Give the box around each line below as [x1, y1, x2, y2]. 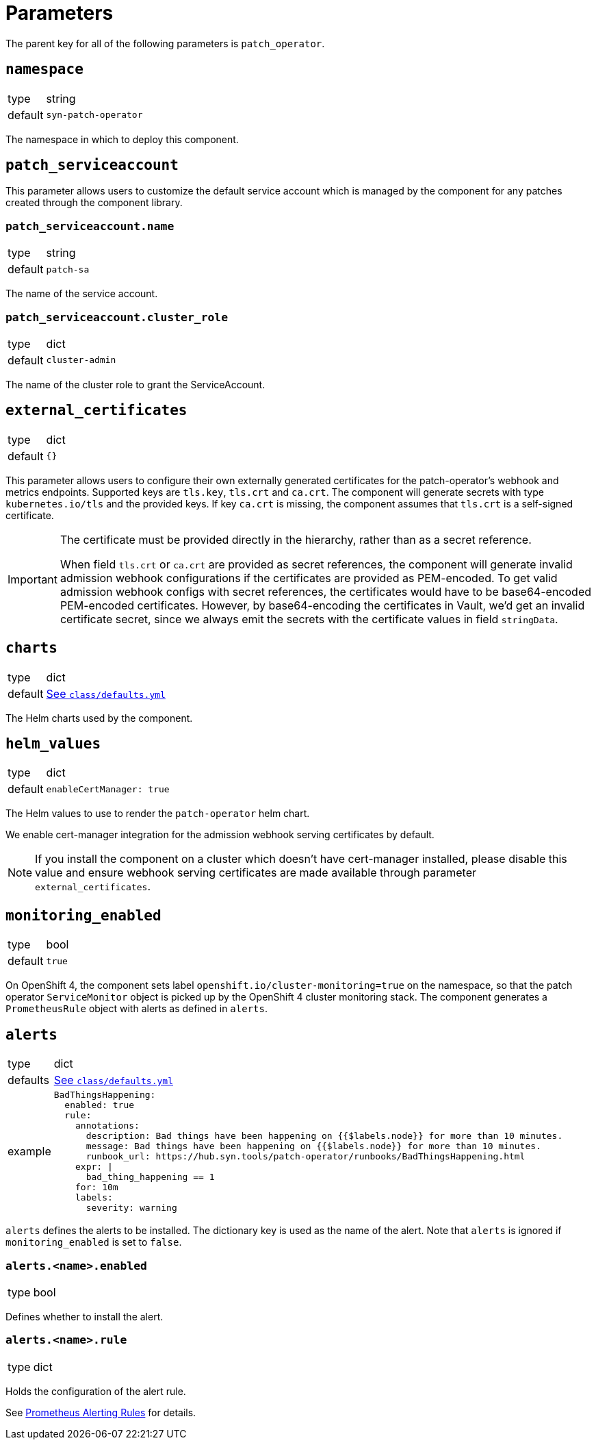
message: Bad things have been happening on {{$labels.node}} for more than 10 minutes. [86, 1141, 541, 1152]
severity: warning [86, 1203, 177, 1214]
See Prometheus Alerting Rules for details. [5, 1406, 196, 1418]
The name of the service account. [5, 288, 158, 300]
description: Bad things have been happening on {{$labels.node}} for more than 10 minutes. [86, 1131, 563, 1142]
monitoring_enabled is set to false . [5, 1236, 182, 1248]
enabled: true [64, 1100, 135, 1111]
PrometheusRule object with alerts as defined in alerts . [5, 1003, 268, 1015]
